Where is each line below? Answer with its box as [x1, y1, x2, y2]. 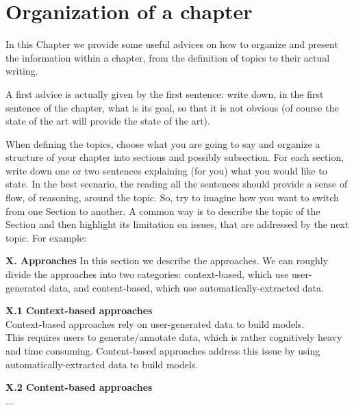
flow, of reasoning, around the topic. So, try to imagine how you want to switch [5, 190, 339, 205]
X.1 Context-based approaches [5, 303, 153, 318]
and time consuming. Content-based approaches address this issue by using [5, 344, 320, 357]
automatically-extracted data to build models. [5, 357, 199, 371]
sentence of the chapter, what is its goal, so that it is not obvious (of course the [5, 100, 339, 114]
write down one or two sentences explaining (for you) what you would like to [5, 163, 327, 177]
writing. [5, 64, 38, 78]
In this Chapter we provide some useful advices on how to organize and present [5, 37, 338, 51]
